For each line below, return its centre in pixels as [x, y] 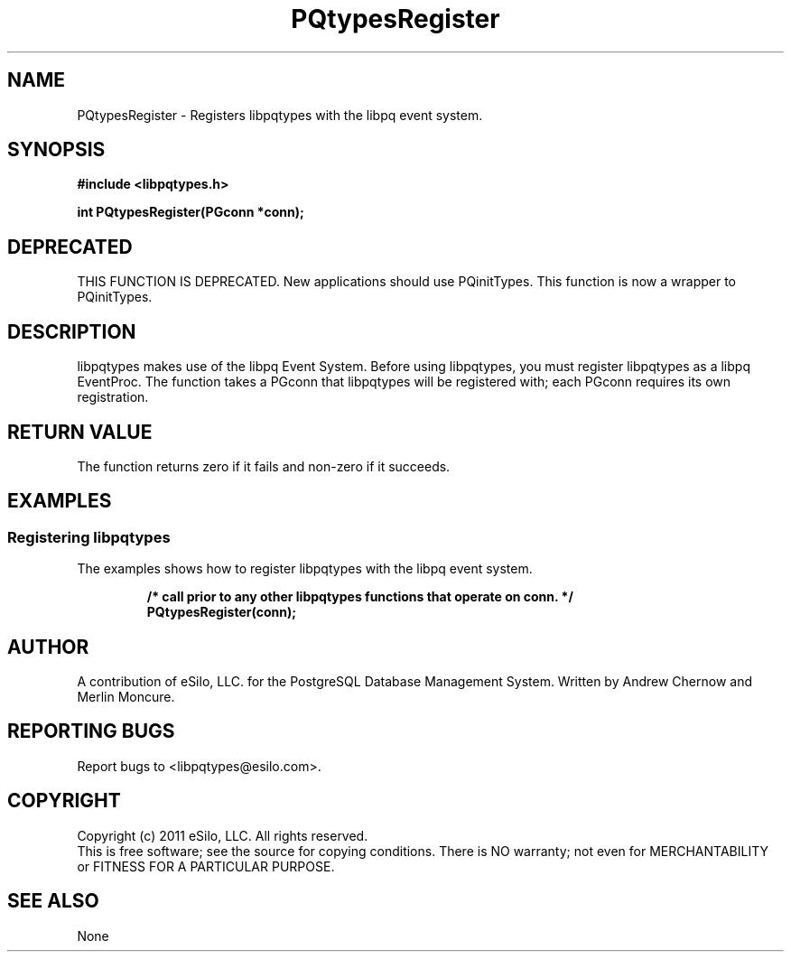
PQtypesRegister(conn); [222, 612]
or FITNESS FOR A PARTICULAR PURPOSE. [206, 866]
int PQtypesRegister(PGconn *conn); [191, 212]
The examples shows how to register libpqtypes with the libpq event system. [305, 569]
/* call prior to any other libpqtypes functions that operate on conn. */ [360, 597]
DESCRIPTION [72, 331]
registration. [113, 397]
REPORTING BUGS [91, 731]
